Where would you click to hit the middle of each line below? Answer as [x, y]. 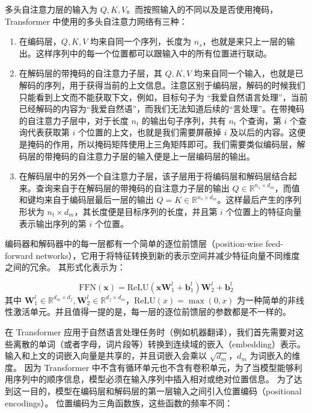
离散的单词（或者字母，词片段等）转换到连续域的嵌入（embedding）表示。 [159, 343]
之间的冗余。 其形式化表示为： [65, 267]
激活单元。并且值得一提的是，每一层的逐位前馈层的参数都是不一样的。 [152, 312]
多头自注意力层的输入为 [51, 9]
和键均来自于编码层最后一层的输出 [86, 200]
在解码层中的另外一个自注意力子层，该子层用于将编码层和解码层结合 [154, 176]
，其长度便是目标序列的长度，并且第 [146, 211]
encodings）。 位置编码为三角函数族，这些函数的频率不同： [119, 402]
